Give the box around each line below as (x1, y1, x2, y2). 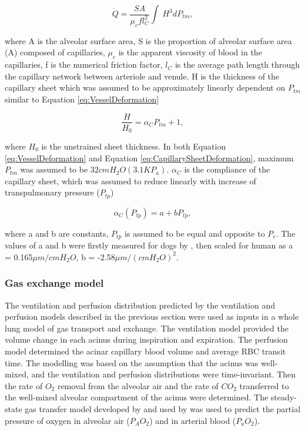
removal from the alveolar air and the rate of (57, 379, 219, 392)
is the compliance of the (184, 163, 270, 175)
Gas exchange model (5, 276, 104, 290)
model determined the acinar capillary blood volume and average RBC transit (5, 345, 286, 357)
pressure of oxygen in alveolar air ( (5, 414, 130, 426)
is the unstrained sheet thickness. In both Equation (41, 140, 226, 152)
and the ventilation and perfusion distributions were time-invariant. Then (31, 368, 296, 380)
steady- (270, 391, 297, 403)
